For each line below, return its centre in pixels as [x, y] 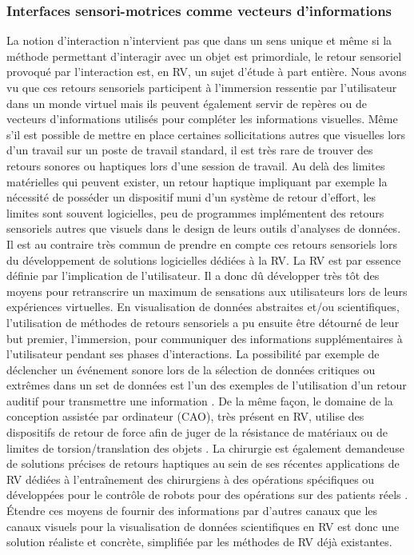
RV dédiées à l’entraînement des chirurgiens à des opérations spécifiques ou [191, 479]
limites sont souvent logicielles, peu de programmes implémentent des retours [195, 212]
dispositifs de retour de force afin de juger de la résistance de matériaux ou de [197, 432]
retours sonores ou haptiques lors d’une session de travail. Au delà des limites [196, 165]
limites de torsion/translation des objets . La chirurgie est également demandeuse [205, 447]
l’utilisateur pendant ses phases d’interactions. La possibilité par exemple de [193, 354]
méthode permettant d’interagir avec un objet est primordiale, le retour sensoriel [204, 56]
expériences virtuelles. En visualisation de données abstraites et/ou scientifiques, [203, 307]
